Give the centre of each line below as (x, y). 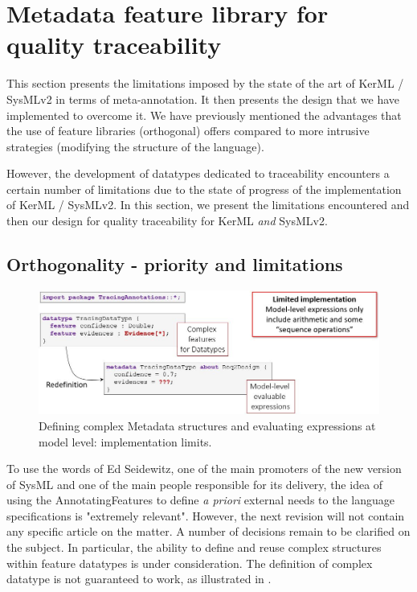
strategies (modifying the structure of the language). (135, 146)
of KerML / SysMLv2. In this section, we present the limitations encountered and (208, 205)
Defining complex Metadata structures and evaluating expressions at (207, 425)
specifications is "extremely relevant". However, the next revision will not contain (206, 515)
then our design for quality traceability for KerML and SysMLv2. (167, 221)
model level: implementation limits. (125, 441)
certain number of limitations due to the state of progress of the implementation (204, 189)
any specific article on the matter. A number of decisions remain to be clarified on (208, 531)
